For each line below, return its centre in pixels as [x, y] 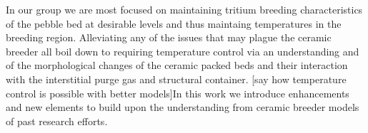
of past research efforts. [57, 121]
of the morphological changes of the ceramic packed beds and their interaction [177, 65]
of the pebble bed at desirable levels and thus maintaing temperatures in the [174, 23]
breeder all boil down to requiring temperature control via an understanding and [183, 51]
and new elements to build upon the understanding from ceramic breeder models [183, 107]
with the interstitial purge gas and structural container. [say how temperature [176, 79]
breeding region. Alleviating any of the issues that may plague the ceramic [169, 37]
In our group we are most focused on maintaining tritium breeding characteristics [184, 9]
